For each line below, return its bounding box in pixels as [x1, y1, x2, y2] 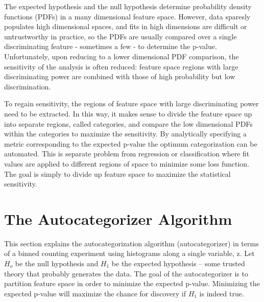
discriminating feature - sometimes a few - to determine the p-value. [4, 41, 217, 52]
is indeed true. [199, 288, 244, 298]
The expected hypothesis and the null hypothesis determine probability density [4, 1, 252, 11]
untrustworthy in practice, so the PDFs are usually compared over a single [4, 31, 237, 41]
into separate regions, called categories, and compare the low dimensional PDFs [4, 118, 253, 129]
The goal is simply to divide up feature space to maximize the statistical [4, 168, 231, 179]
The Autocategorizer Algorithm [4, 208, 232, 229]
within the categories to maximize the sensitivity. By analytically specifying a [4, 128, 247, 139]
